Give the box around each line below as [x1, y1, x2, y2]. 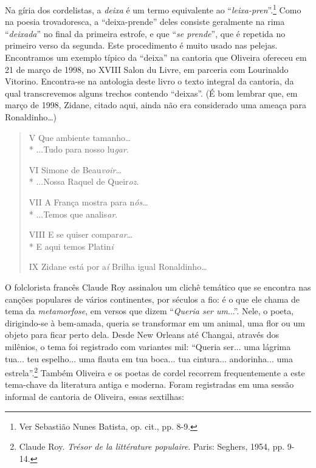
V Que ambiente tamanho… [29, 131, 131, 143]
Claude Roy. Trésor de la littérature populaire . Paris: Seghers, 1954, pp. [19, 440, 285, 453]
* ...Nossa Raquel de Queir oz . [29, 175, 139, 188]
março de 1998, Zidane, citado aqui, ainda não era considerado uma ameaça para [5, 98, 307, 111]
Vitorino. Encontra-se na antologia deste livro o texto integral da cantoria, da [5, 75, 294, 88]
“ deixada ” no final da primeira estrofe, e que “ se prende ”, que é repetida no [5, 27, 286, 40]
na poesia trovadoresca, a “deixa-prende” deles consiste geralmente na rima [5, 15, 285, 28]
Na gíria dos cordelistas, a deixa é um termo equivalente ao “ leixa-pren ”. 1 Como [5, 2, 301, 16]
